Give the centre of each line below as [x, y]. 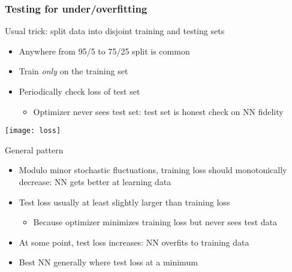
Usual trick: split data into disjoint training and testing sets [115, 31]
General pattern [34, 149]
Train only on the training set [73, 71]
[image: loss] [33, 131]
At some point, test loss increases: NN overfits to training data [134, 242]
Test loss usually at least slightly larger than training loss [124, 202]
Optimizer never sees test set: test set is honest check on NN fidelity [158, 111]
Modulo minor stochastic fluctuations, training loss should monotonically [153, 170]
